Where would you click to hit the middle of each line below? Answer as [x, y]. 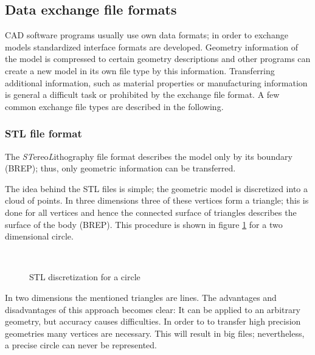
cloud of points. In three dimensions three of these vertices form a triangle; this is [157, 200]
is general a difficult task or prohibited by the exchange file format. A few [142, 95]
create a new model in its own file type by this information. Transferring [140, 70]
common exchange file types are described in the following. [114, 106]
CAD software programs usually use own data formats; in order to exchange [147, 35]
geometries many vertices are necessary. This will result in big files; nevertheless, [155, 333]
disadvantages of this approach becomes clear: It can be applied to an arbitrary [153, 309]
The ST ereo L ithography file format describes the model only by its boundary [149, 156]
